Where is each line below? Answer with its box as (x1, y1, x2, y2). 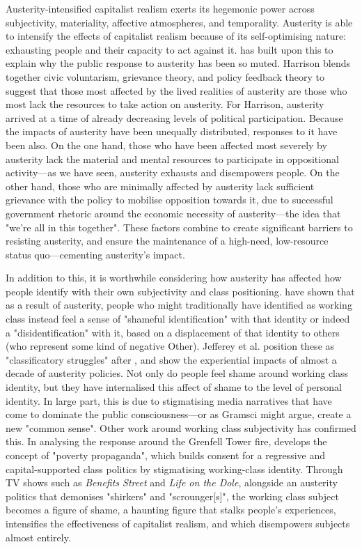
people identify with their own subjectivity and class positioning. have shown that (6, 284, 355, 298)
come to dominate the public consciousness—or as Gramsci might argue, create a (6, 407, 352, 422)
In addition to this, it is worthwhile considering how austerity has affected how (6, 270, 342, 285)
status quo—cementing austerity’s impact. (6, 247, 185, 261)
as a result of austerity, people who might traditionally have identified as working (6, 297, 352, 312)
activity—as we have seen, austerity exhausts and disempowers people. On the (6, 165, 340, 180)
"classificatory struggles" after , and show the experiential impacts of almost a (6, 352, 337, 366)
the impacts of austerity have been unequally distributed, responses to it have (6, 124, 338, 139)
